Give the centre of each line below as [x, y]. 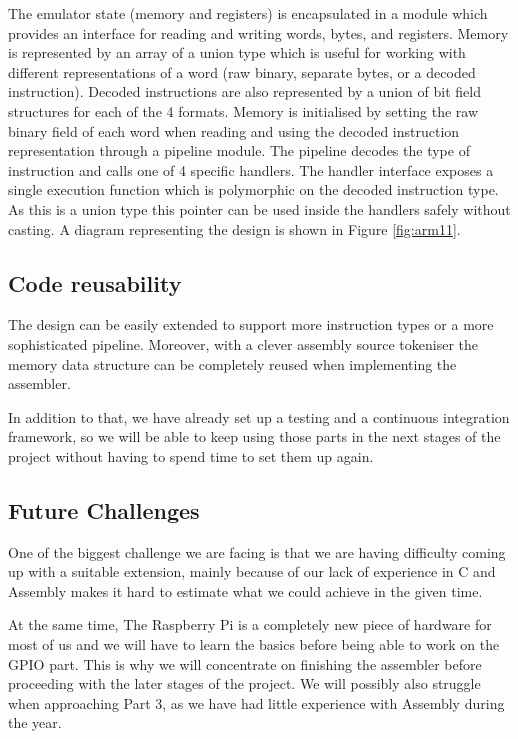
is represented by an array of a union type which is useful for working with [237, 52]
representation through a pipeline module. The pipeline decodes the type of [239, 150]
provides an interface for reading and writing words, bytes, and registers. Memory [258, 32]
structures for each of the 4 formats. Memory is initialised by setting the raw [243, 110]
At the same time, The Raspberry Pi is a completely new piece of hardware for [250, 624]
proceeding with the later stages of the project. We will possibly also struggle [244, 683]
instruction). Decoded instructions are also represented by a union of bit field [244, 91]
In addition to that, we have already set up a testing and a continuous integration [259, 416]
